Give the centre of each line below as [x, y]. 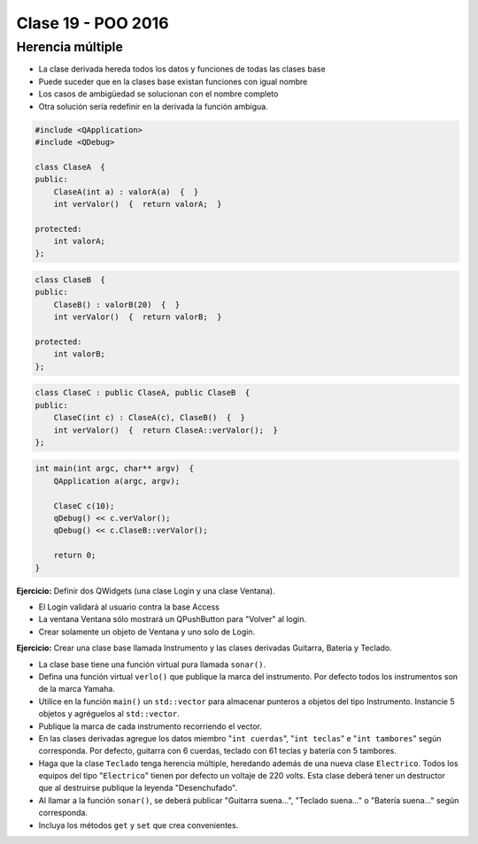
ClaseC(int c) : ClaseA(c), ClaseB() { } [149, 418]
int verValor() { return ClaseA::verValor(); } [166, 430]
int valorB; [80, 354]
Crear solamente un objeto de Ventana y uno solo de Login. [147, 632]
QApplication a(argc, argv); [117, 481]
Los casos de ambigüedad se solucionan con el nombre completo [158, 94]
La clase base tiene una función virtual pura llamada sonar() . [152, 664]
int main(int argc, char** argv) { [115, 468]
